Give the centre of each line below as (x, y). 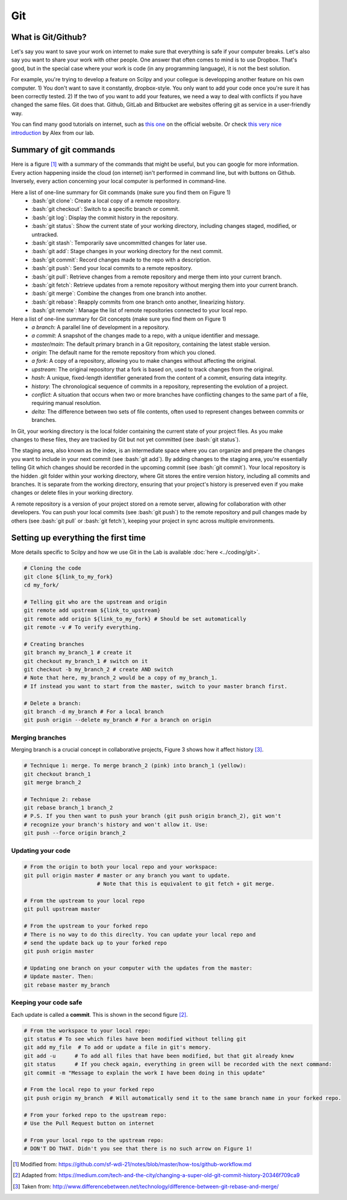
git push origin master (59, 951)
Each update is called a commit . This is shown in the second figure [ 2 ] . (99, 1014)
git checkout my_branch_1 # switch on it (86, 661)
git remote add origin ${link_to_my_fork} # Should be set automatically (135, 619)
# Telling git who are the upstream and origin (95, 602)
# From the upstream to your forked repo (86, 926)
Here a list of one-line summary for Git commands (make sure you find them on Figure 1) (121, 192)
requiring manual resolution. (67, 403)
